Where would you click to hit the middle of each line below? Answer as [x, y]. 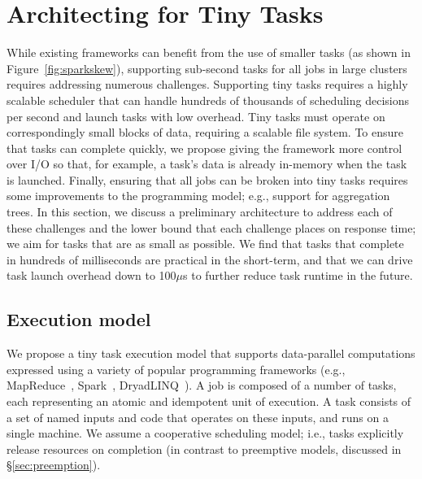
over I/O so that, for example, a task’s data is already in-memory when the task [207, 164]
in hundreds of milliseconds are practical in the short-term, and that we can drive [210, 259]
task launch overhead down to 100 [91, 275]
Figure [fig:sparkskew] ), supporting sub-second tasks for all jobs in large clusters [207, 68]
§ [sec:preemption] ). [54, 465]
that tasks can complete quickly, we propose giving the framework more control [204, 148]
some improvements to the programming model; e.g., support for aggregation [198, 196]
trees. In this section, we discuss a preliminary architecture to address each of [200, 212]
